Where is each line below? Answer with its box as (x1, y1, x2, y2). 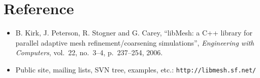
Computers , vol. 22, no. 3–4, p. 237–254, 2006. (15, 47, 163, 58)
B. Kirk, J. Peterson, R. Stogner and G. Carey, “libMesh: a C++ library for (15, 27, 252, 38)
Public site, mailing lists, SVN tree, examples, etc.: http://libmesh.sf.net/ (15, 64, 256, 74)
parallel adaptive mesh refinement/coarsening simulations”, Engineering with (15, 37, 254, 48)
